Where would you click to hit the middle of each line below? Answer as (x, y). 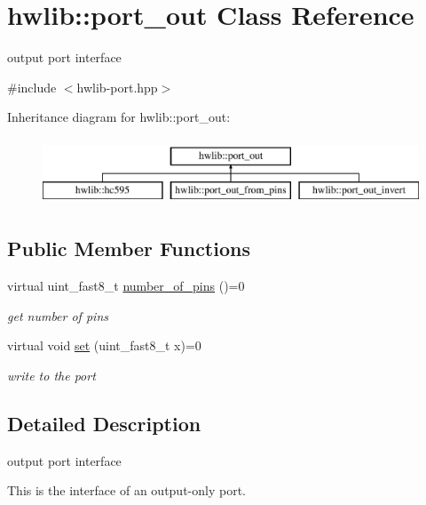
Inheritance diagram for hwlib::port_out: (119, 117)
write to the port (51, 376)
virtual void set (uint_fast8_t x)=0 (104, 345)
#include (32, 87)
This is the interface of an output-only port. (126, 490)
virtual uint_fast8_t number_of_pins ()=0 (126, 286)
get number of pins (58, 315)
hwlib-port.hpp (117, 87)
